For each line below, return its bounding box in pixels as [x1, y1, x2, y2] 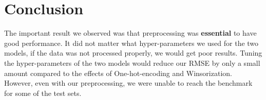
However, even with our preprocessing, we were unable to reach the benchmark [4, 78, 253, 88]
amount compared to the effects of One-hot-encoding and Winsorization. [4, 67, 232, 78]
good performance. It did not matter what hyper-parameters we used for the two [4, 37, 259, 48]
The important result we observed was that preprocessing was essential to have [4, 28, 257, 38]
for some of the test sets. [4, 87, 82, 98]
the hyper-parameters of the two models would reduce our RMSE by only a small [4, 57, 260, 68]
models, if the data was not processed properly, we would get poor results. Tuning [4, 47, 262, 58]
